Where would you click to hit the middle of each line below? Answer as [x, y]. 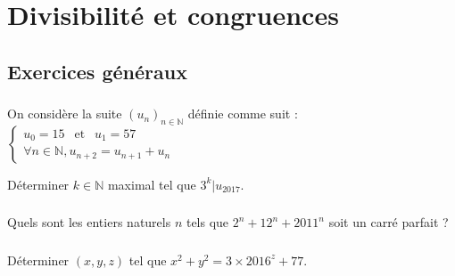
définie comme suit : [243, 114]
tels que [207, 222]
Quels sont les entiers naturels [89, 222]
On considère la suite [65, 114]
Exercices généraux [97, 71]
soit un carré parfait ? [389, 222]
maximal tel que [152, 184]
